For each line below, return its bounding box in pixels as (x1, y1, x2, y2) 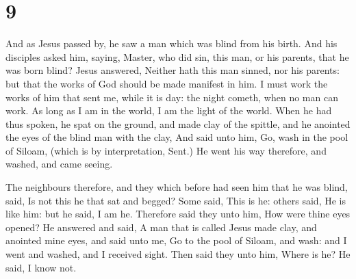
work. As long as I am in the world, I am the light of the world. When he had (5, 103, 332, 118)
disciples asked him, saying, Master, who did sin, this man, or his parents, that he (5, 49, 349, 64)
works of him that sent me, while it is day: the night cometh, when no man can (5, 90, 338, 104)
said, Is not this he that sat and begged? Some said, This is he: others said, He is (5, 193, 346, 207)
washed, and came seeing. (5, 157, 113, 171)
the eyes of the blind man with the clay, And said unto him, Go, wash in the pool (5, 130, 348, 144)
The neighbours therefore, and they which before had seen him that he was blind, (5, 180, 348, 194)
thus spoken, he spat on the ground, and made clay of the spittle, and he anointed (5, 116, 351, 131)
